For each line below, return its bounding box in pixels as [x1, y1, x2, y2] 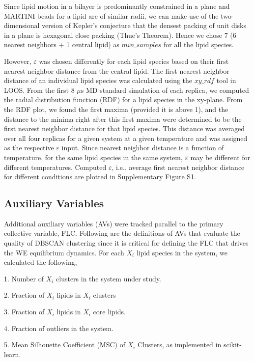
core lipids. [93, 306, 126, 317]
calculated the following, [4, 257, 77, 267]
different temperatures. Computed [4, 162, 107, 172]
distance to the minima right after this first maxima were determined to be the [4, 113, 242, 124]
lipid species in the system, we [136, 247, 227, 257]
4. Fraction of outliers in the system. [4, 323, 113, 333]
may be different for [190, 152, 251, 162]
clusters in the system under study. [56, 273, 161, 283]
